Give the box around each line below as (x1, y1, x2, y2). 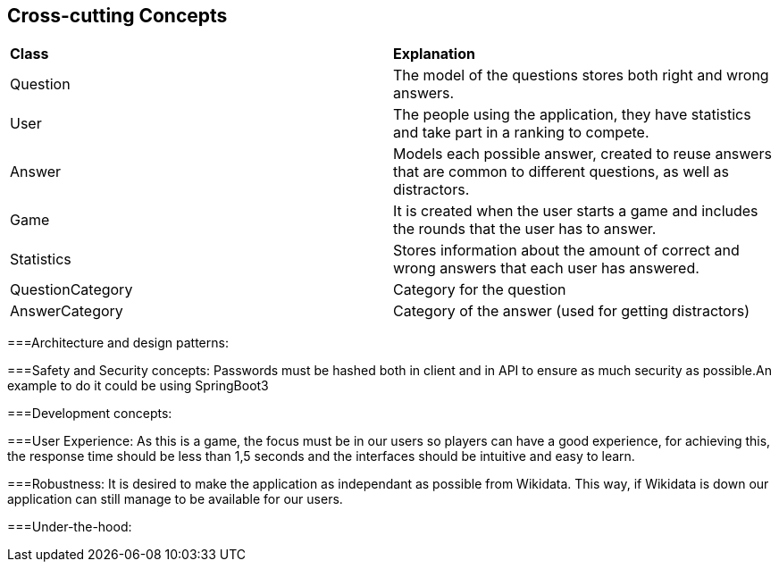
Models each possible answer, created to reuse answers (393, 145, 772, 163)
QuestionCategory (10, 280, 133, 299)
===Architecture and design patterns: (7, 335, 229, 351)
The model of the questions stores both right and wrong (393, 66, 769, 85)
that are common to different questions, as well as (393, 163, 729, 181)
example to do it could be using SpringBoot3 (7, 378, 269, 394)
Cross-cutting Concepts (7, 4, 228, 27)
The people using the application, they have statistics (393, 105, 751, 124)
